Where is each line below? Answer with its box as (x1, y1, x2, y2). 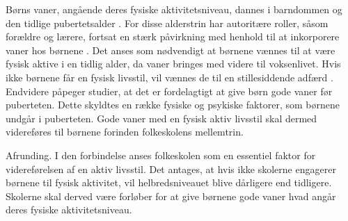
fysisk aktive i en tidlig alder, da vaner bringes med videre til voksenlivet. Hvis (6, 56, 341, 71)
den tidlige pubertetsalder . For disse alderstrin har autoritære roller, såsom (6, 15, 329, 30)
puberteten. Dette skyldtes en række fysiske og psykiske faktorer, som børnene (6, 97, 340, 112)
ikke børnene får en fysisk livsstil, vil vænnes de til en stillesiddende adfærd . (6, 69, 333, 84)
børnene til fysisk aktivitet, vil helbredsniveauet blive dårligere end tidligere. (6, 175, 332, 190)
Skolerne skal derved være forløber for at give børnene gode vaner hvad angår (6, 188, 336, 203)
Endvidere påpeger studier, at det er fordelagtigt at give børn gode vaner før (6, 83, 333, 98)
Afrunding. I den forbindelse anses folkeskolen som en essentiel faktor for (6, 147, 316, 162)
